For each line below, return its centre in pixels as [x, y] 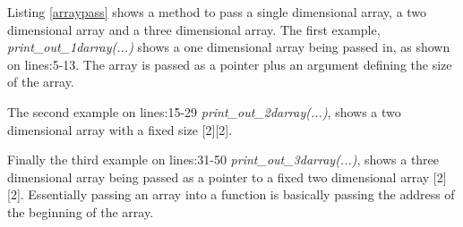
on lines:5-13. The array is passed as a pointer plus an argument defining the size [230, 64]
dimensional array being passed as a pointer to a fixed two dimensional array [219, 177]
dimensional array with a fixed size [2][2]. [120, 129]
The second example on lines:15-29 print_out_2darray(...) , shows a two [204, 111]
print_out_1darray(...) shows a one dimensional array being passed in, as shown [229, 47]
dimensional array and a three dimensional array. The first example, [194, 29]
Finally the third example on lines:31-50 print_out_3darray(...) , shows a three [223, 160]
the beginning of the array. [81, 211]
